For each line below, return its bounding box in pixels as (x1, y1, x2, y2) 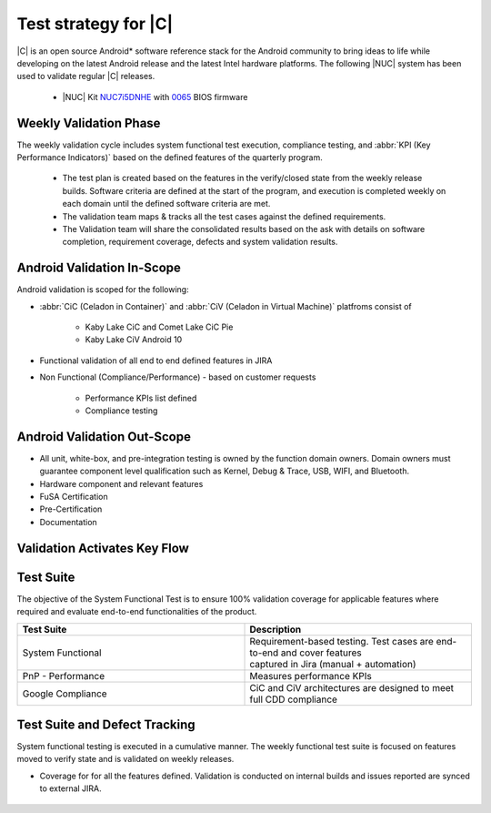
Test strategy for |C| (16, 14, 174, 34)
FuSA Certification (39, 492, 108, 503)
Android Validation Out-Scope (16, 429, 191, 444)
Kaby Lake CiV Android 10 (85, 334, 183, 345)
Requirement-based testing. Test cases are (249, 635, 434, 647)
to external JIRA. (39, 783, 102, 794)
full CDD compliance (249, 693, 338, 706)
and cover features (280, 646, 363, 659)
